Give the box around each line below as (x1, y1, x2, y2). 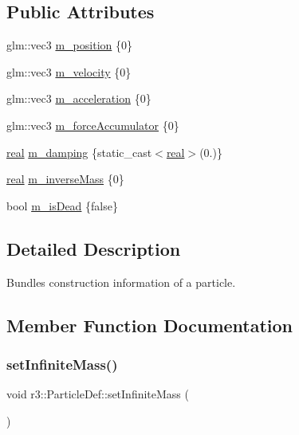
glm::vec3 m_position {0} (6, 37, 132, 53)
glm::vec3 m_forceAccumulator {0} (6, 116, 179, 133)
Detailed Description (6, 236, 181, 261)
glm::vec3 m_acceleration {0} (6, 90, 151, 107)
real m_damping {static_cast (6, 143, 152, 160)
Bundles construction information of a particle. (6, 273, 236, 290)
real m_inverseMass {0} (6, 170, 124, 187)
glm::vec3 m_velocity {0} (6, 63, 132, 80)
